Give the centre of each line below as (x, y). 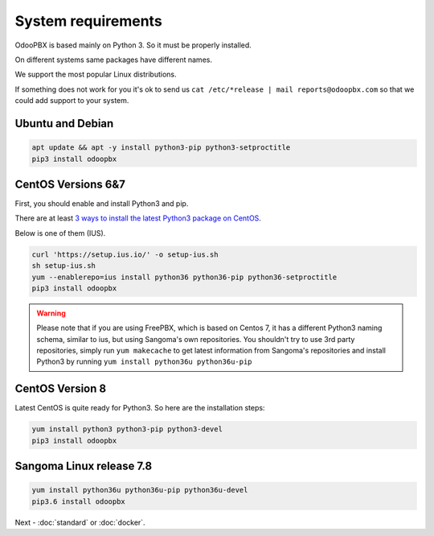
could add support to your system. (72, 101)
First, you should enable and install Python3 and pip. (102, 204)
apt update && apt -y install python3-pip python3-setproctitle (161, 148)
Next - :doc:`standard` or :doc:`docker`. (80, 522)
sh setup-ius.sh (64, 266)
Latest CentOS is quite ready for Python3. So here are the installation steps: (140, 408)
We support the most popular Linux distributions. (96, 74)
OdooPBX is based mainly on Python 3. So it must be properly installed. (133, 45)
